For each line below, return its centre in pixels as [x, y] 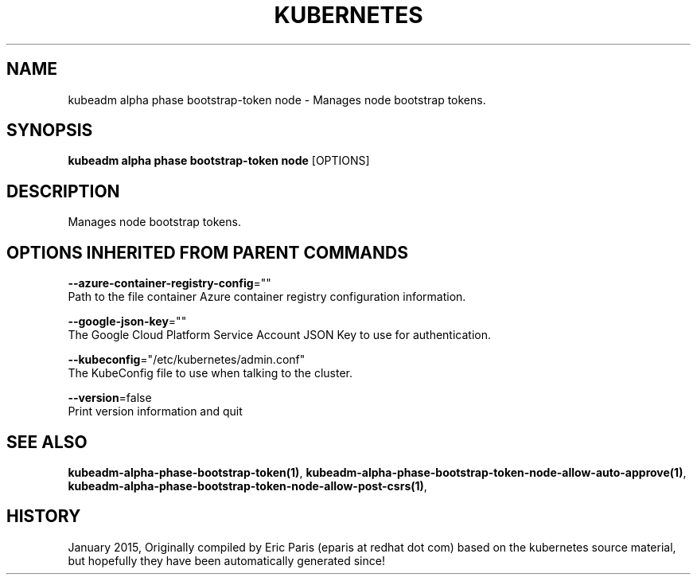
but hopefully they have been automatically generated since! [226, 560]
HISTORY [44, 517]
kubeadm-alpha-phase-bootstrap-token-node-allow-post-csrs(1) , [247, 485]
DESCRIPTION [63, 191]
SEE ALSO [47, 442]
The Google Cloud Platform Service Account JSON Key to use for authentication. [280, 335]
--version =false [110, 398]
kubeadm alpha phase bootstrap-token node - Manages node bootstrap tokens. [277, 99]
